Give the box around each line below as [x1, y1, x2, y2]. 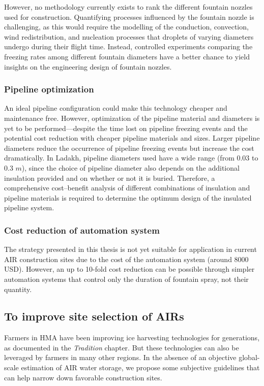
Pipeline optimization [4, 83, 94, 95]
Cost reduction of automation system [4, 223, 160, 236]
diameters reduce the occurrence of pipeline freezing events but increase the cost [4, 142, 254, 153]
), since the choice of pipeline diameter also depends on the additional [21, 162, 240, 173]
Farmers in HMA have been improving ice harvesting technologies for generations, [4, 332, 260, 343]
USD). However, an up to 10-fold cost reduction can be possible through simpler [4, 264, 255, 274]
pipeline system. [4, 202, 54, 213]
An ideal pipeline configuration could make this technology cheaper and [4, 103, 227, 113]
